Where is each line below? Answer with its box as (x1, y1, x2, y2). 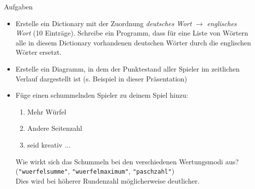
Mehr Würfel (27, 106, 67, 116)
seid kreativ (27, 139, 63, 150)
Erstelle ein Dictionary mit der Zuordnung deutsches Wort (15, 18, 192, 28)
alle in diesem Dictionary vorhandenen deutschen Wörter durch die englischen (15, 37, 251, 47)
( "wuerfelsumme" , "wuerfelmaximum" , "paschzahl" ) (15, 166, 175, 176)
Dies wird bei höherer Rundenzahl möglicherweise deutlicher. (15, 175, 200, 186)
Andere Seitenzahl (27, 123, 82, 133)
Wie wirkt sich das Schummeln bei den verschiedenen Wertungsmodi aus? (15, 156, 239, 166)
